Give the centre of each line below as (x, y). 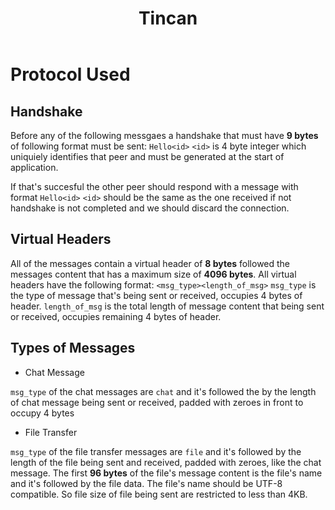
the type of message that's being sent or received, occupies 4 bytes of (156, 295)
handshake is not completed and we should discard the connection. (150, 208)
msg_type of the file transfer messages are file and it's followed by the (156, 451)
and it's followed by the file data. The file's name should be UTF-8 (146, 483)
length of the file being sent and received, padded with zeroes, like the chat (166, 462)
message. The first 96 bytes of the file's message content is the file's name (166, 473)
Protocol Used (70, 74)
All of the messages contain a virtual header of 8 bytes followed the (150, 263)
